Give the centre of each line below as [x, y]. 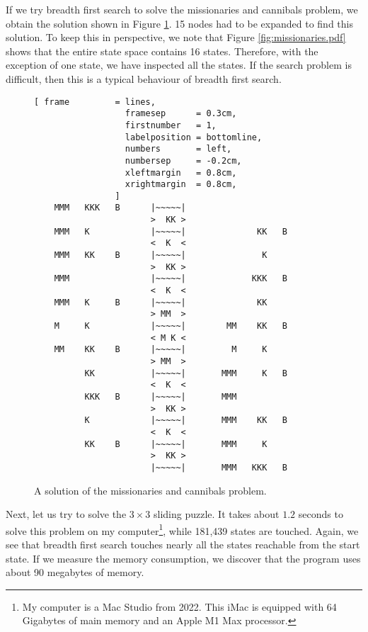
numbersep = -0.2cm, [183, 160]
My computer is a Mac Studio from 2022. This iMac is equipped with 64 [179, 606]
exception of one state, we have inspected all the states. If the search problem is [179, 65]
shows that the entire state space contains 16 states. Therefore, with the [162, 51]
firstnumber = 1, [171, 125]
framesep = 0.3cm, [181, 114]
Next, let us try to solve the [66, 514]
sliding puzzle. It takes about [217, 514]
